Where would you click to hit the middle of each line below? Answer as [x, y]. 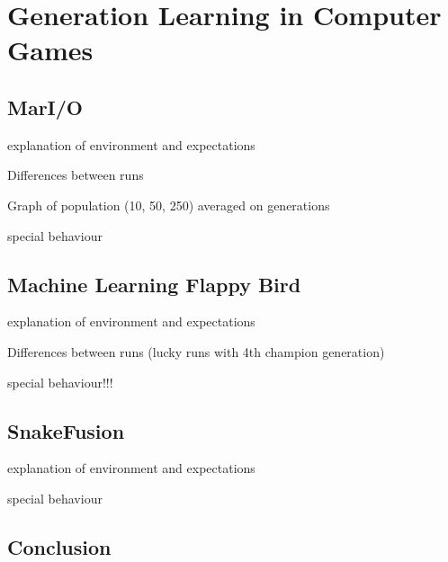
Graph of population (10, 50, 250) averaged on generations [169, 205]
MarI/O [45, 107]
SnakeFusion [66, 430]
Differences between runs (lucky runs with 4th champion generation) [196, 351]
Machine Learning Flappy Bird [154, 284]
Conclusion [59, 546]
